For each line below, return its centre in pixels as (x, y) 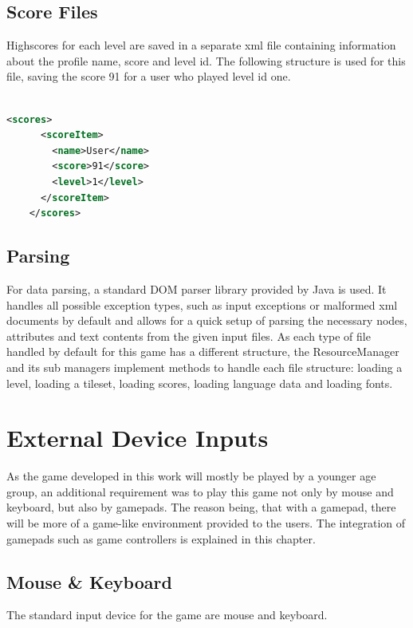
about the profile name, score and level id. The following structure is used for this (206, 60)
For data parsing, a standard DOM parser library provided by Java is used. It (197, 288)
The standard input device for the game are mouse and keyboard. (167, 615)
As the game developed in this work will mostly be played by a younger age (191, 476)
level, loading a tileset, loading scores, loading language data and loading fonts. (200, 383)
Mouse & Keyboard (89, 581)
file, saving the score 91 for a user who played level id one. (149, 76)
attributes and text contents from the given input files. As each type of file (189, 336)
